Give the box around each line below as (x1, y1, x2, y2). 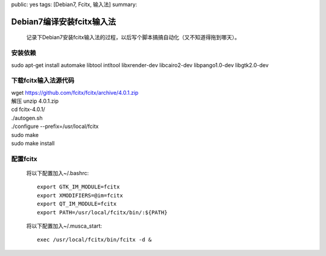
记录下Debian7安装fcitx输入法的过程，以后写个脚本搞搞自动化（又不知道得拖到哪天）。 (26, 34, 240, 41)
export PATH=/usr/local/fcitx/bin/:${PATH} (37, 209, 168, 216)
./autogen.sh (11, 114, 43, 121)
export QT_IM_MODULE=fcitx (37, 200, 117, 208)
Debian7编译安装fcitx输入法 (11, 16, 116, 27)
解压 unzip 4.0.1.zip (11, 97, 59, 105)
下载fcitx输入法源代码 (11, 76, 75, 85)
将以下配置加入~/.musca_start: (26, 222, 103, 229)
